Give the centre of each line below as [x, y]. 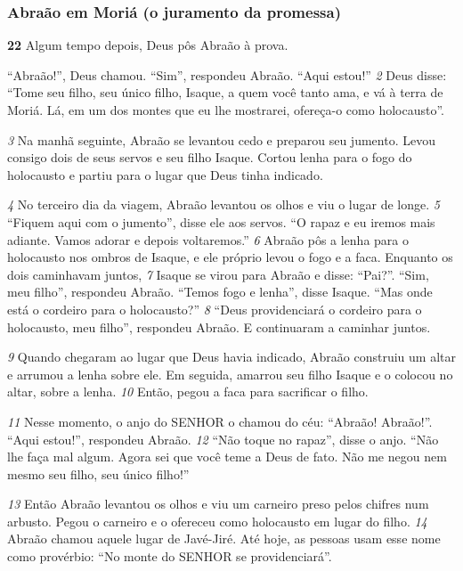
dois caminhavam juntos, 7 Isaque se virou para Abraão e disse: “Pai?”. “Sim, [218, 274]
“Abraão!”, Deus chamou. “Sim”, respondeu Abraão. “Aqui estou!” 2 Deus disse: [227, 74]
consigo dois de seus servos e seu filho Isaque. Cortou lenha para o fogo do [210, 157]
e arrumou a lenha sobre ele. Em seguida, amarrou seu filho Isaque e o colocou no [230, 374]
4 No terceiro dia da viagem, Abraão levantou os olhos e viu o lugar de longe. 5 [223, 204]
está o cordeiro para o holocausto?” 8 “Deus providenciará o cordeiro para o [215, 309]
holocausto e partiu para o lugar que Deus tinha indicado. [165, 174]
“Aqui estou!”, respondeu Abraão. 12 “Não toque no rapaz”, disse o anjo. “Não [223, 439]
